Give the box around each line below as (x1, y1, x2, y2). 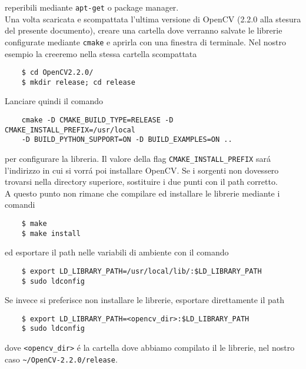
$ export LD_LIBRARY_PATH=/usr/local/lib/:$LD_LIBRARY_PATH (21, 267, 262, 275)
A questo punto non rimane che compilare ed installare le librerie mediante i (5, 187, 280, 199)
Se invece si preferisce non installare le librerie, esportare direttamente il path (5, 294, 285, 306)
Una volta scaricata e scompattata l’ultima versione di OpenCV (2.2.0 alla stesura (5, 12, 301, 25)
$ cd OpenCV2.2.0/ (21, 68, 94, 77)
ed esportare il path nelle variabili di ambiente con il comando (5, 246, 229, 258)
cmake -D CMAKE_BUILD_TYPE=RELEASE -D (21, 116, 174, 124)
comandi (5, 198, 35, 211)
